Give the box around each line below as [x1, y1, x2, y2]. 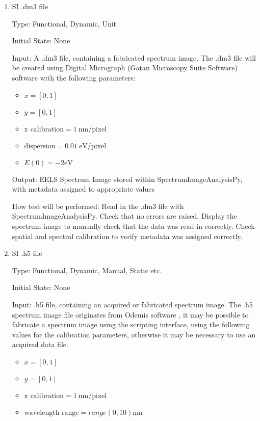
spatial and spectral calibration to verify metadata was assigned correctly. [12, 230, 243, 241]
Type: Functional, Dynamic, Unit [12, 18, 117, 29]
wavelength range [24, 409, 79, 416]
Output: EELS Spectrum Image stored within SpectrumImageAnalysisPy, [12, 173, 243, 184]
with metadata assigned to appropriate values [12, 183, 154, 194]
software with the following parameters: [12, 72, 136, 83]
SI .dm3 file [12, 1, 48, 11]
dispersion [24, 142, 56, 150]
